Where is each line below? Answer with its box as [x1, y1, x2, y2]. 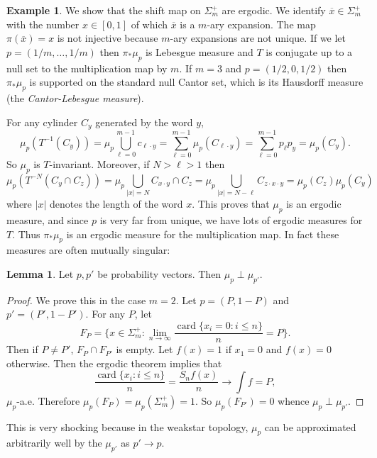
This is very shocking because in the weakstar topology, [6, 419, 248, 434]
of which [131, 16, 168, 31]
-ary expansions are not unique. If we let [170, 30, 346, 45]
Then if [6, 342, 38, 357]
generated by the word [95, 114, 193, 129]
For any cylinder [6, 114, 78, 129]
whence [278, 393, 310, 408]
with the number [6, 16, 80, 31]
